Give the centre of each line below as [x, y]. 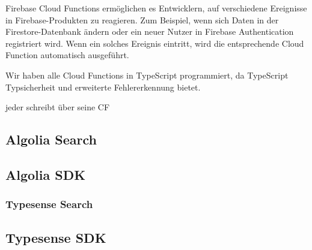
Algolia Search [51, 139]
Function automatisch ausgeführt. [67, 55]
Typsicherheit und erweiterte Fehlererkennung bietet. [103, 87]
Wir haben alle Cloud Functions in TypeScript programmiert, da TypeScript [147, 75]
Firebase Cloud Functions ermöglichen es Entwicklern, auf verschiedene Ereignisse [156, 8]
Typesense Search [49, 204]
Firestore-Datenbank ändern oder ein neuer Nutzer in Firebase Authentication [150, 31]
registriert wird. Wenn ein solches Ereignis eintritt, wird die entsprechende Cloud [155, 43]
